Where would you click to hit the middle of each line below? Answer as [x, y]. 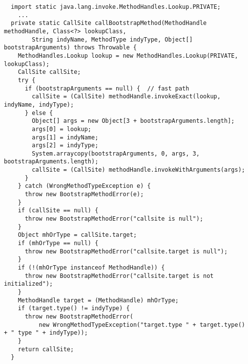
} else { [39, 113]
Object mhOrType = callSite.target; [77, 235]
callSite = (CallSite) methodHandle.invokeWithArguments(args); [138, 170]
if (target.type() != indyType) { [74, 308]
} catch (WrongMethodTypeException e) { [84, 186]
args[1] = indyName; [65, 137]
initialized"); [29, 284]
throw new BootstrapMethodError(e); [84, 194]
